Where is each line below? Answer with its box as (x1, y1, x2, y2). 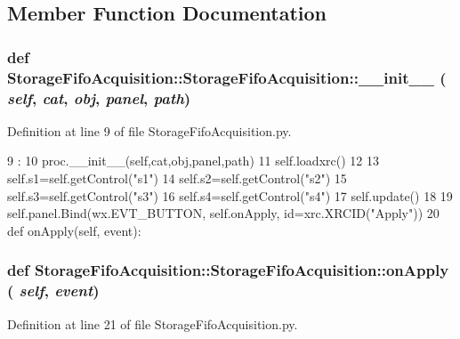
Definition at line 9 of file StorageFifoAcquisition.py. (7, 121, 292, 140)
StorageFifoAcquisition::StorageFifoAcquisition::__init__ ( (7, 66, 447, 88)
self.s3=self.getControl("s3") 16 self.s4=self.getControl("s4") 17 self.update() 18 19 (7, 186, 453, 205)
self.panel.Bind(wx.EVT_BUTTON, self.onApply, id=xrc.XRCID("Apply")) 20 (7, 204, 440, 222)
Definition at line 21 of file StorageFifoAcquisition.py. (7, 314, 298, 333)
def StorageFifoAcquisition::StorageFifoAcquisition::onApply (7, 259, 449, 281)
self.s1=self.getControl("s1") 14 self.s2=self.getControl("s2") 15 (7, 169, 347, 188)
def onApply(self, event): (7, 221, 141, 239)
